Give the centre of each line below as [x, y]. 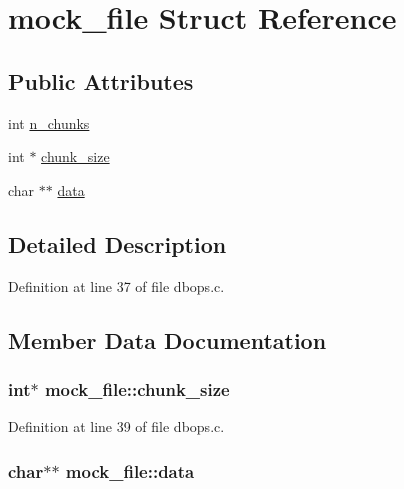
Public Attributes [101, 80]
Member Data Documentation [167, 339]
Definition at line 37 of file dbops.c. [116, 285]
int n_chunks [49, 122]
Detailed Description [117, 243]
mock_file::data [130, 470]
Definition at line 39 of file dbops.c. [116, 426]
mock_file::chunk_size [137, 388]
